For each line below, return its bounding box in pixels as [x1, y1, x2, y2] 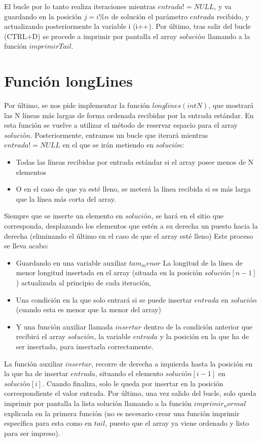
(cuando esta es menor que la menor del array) [16, 304, 161, 315]
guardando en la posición [4, 11, 82, 21]
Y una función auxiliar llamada [16, 321, 113, 331]
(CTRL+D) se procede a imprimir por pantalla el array [4, 30, 177, 41]
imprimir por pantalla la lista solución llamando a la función [4, 397, 192, 408]
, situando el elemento [95, 368, 163, 379]
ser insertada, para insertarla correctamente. [16, 341, 154, 351]
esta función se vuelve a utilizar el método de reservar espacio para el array [4, 120, 238, 130]
